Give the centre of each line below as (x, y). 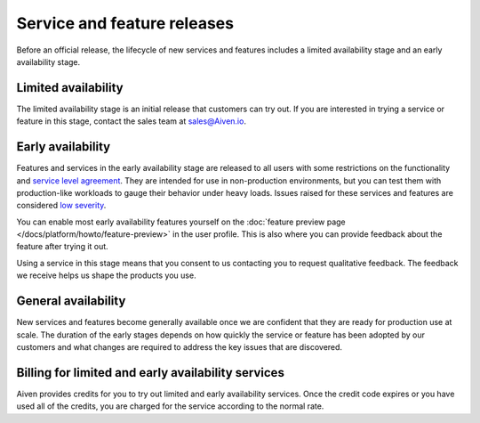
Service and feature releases (125, 23)
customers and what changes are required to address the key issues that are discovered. (179, 346)
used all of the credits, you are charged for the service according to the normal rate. (170, 406)
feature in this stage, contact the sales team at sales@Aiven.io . (131, 121)
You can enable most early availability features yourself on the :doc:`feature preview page (181, 222)
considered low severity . (61, 206)
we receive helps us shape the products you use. (106, 275)
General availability (71, 301)
